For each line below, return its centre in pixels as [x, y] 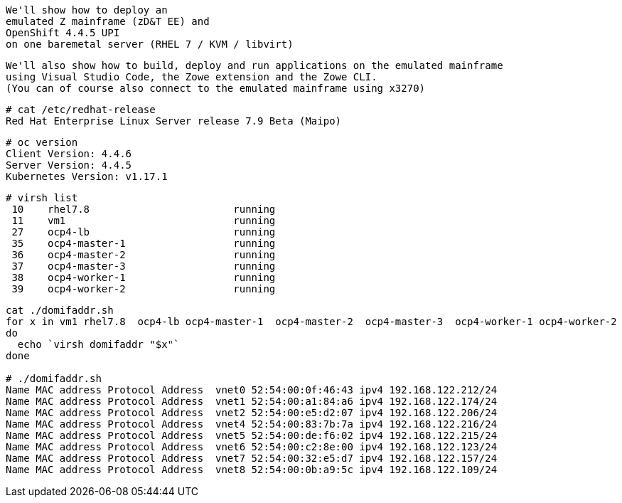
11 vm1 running [144, 221]
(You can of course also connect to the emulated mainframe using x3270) [216, 88]
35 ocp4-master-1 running [144, 243]
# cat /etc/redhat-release [81, 110]
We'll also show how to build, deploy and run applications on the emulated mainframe [254, 65]
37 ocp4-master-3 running [144, 266]
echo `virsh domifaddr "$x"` [98, 344]
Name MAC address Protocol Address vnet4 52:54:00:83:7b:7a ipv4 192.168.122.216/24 [252, 424]
